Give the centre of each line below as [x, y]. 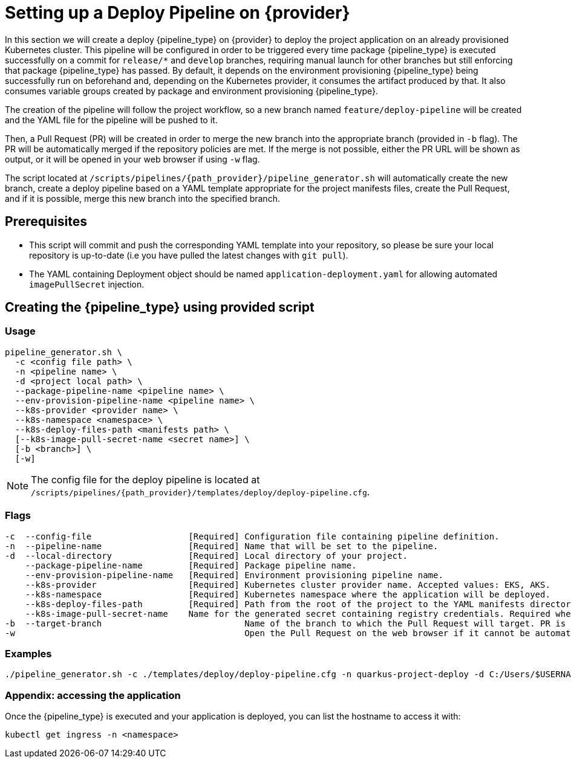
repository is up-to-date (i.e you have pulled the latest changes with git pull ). [189, 255]
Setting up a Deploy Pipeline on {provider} [178, 13]
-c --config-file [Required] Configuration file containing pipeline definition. [252, 536]
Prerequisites [46, 222]
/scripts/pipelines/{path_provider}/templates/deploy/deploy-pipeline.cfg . [201, 491]
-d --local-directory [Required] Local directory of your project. [206, 555]
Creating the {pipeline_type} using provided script [160, 307]
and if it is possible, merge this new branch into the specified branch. [142, 198]
